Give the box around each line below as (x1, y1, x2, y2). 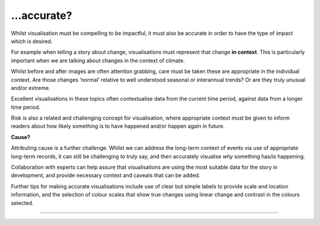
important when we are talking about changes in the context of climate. (11, 57, 185, 64)
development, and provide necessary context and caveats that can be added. (11, 172, 200, 179)
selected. (11, 199, 34, 207)
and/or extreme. (11, 84, 50, 91)
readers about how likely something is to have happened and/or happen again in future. (11, 123, 225, 130)
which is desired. (11, 37, 53, 44)
